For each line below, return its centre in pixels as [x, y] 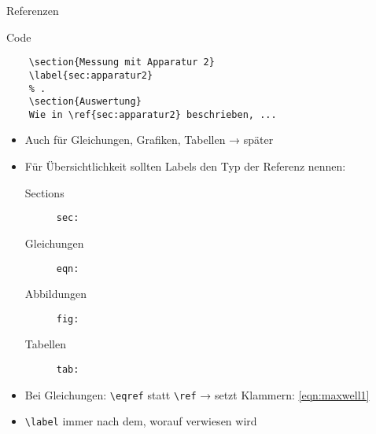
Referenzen [33, 10]
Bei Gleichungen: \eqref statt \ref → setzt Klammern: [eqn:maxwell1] [197, 394]
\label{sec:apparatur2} [91, 75]
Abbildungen [56, 294]
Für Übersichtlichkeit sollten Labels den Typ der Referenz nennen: [185, 166]
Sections [44, 192]
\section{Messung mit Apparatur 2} [122, 63]
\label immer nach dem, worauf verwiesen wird [141, 421]
